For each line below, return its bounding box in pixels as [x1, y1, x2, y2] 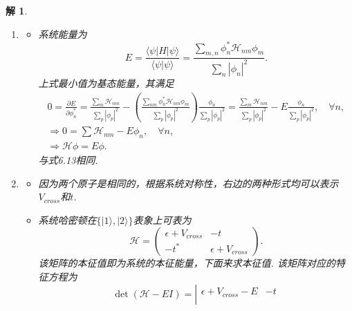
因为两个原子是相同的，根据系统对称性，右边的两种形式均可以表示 [38, 176, 339, 190]
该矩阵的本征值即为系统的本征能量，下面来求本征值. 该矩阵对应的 [38, 256, 335, 270]
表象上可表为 [133, 212, 192, 227]
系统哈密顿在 [38, 212, 97, 227]
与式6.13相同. [38, 152, 98, 167]
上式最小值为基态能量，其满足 [38, 75, 174, 90]
